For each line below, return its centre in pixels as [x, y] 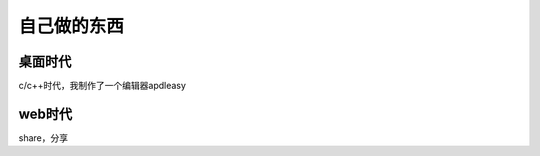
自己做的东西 [71, 26]
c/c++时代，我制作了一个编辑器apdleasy [102, 86]
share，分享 [43, 137]
